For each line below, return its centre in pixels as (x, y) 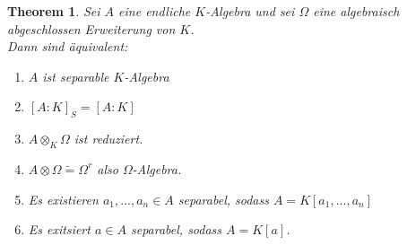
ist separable (76, 76)
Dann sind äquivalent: (68, 46)
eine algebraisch (356, 11)
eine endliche (155, 11)
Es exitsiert (59, 229)
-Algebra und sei (250, 11)
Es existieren (63, 199)
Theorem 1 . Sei (54, 11)
